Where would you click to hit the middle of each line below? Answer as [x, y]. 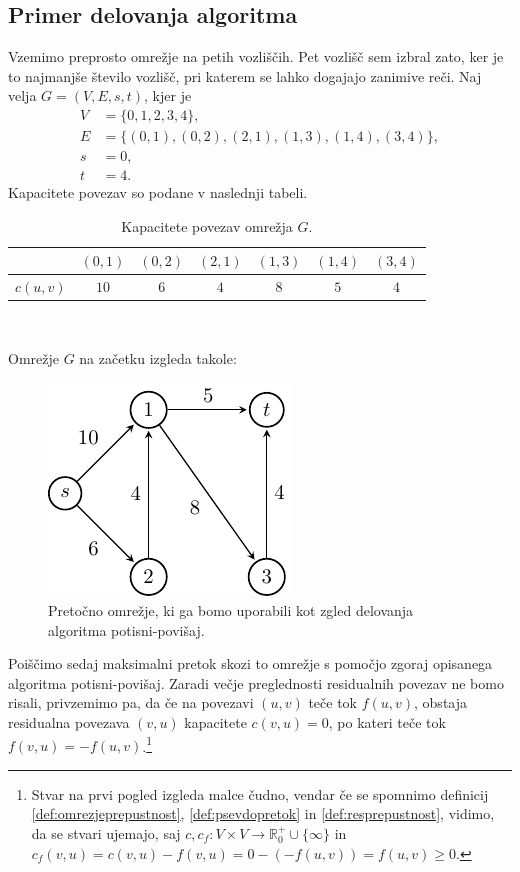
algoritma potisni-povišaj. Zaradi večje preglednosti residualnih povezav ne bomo [256, 682]
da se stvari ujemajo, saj [106, 833]
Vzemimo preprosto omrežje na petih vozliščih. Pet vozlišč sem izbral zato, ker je [256, 56]
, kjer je [168, 95]
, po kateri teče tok [387, 721]
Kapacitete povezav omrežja [207, 225]
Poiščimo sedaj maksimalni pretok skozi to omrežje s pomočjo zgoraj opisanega [250, 663]
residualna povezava [69, 721]
